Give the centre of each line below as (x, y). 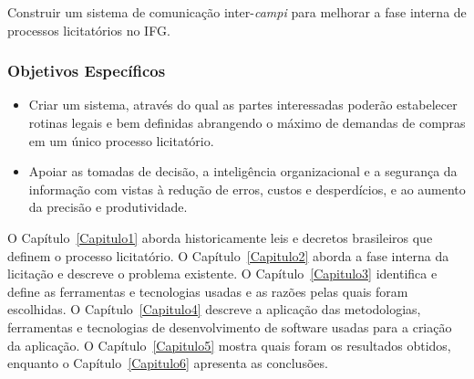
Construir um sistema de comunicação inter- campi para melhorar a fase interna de (237, 12)
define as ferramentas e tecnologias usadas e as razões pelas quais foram (208, 291)
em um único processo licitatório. (121, 140)
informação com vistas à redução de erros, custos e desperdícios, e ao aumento (247, 189)
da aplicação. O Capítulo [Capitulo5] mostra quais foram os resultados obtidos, (229, 345)
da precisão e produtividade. (108, 207)
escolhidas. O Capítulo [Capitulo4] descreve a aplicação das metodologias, (214, 309)
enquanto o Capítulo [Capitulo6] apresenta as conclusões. (168, 363)
